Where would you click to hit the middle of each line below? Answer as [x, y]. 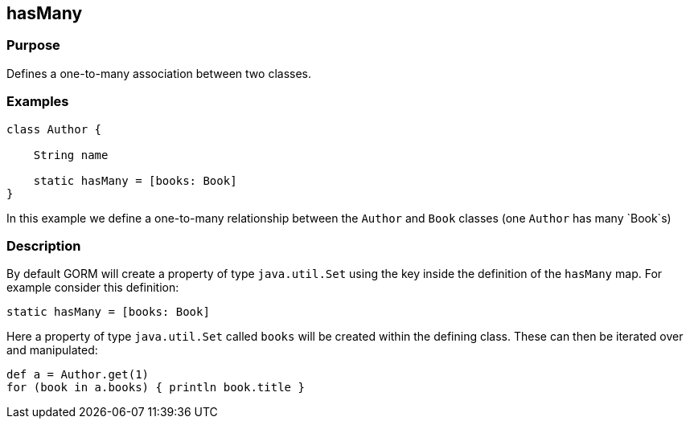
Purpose [33, 45]
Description [44, 245]
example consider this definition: [93, 288]
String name [71, 155]
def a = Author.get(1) [78, 375]
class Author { [54, 129]
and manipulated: [52, 350]
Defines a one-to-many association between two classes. [159, 73]
